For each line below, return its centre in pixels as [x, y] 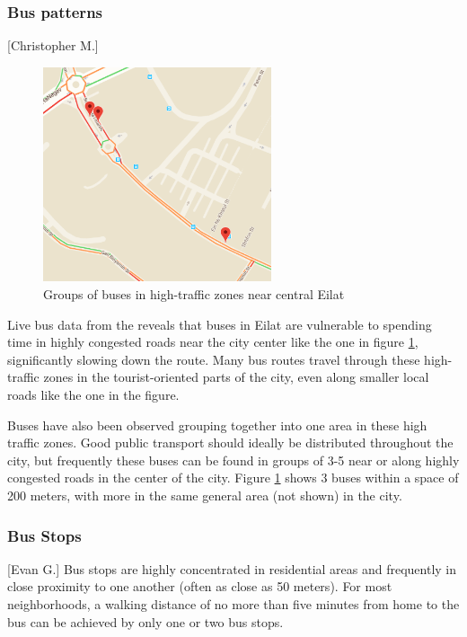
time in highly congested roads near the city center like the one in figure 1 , [213, 342]
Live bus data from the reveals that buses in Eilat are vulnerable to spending [220, 324]
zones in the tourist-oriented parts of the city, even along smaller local [236, 377]
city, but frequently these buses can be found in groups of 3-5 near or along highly [233, 460]
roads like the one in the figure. [93, 395]
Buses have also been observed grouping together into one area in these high [217, 425]
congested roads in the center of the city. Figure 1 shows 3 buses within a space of [233, 478]
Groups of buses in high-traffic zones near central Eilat [194, 294]
